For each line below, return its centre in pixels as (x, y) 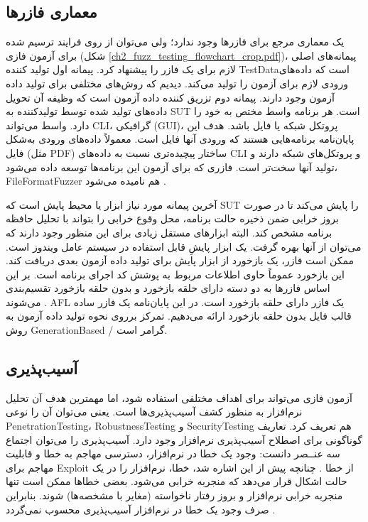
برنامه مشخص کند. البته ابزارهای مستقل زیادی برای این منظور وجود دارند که (169, 232)
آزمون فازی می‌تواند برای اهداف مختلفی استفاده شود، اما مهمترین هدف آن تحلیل (179, 397)
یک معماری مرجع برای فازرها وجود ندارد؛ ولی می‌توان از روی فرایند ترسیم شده (175, 42)
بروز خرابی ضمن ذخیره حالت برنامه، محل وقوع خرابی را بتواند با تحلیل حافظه (172, 218)
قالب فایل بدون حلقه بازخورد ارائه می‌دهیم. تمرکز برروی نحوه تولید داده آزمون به (179, 316)
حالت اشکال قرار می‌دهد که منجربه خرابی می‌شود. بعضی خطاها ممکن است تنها (177, 481)
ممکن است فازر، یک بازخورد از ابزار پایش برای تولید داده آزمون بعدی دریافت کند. (180, 260)
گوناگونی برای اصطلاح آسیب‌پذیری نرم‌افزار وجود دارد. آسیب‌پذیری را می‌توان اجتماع (184, 439)
